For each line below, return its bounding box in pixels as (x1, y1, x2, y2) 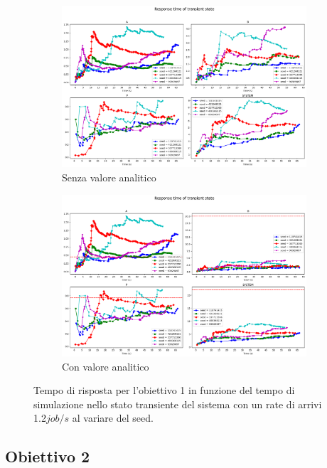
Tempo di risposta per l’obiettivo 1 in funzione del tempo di (33, 383, 295, 398)
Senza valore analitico (62, 170, 156, 185)
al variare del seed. (72, 410, 154, 425)
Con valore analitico (62, 358, 149, 373)
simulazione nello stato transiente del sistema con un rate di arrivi (33, 396, 322, 411)
